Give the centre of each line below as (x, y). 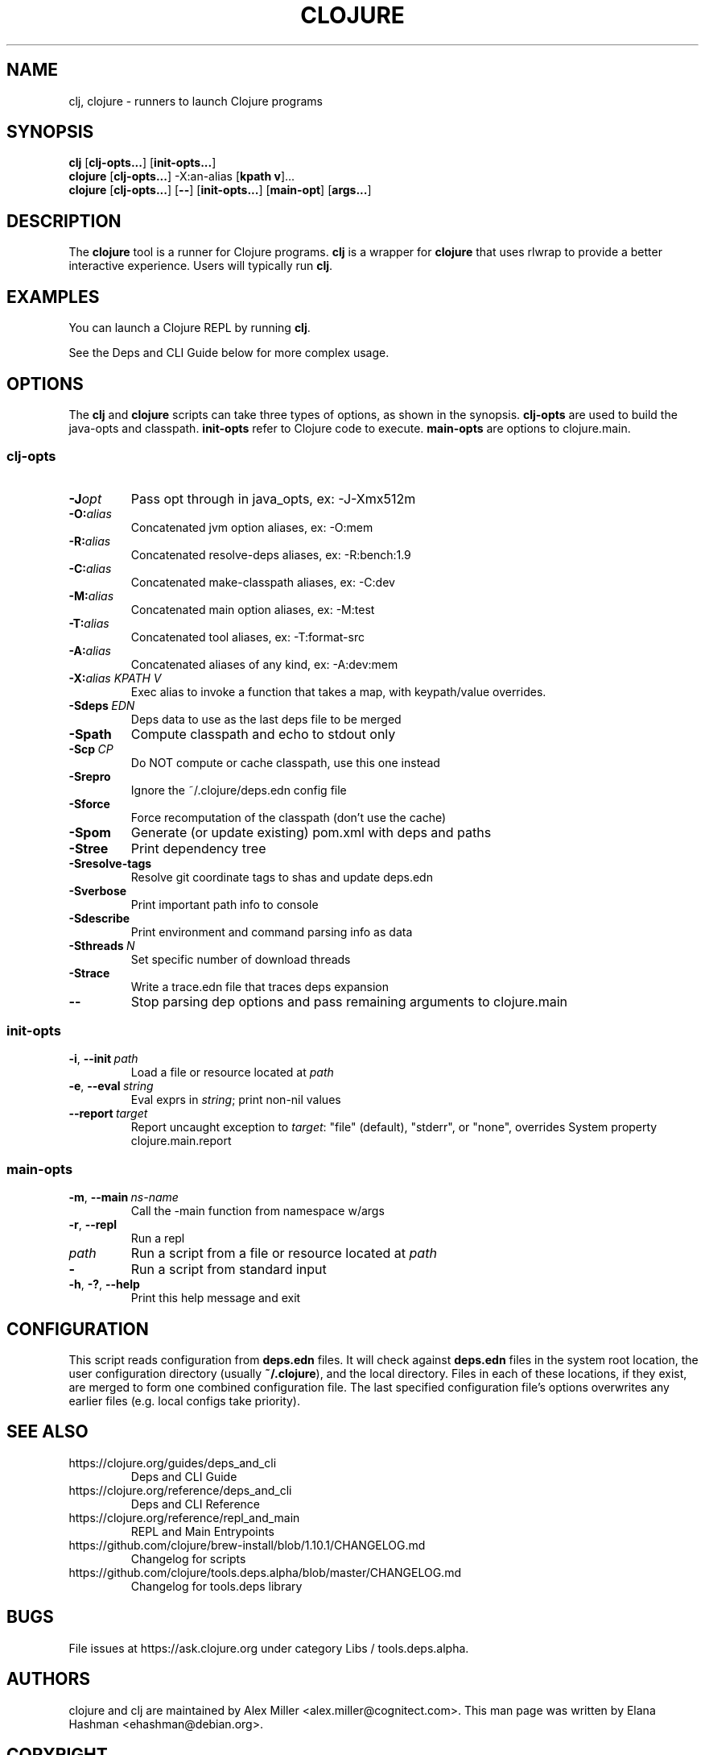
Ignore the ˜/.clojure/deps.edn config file (239, 790)
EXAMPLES (53, 297)
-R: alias (90, 541)
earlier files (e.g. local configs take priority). (185, 1401)
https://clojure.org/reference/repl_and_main (184, 1517)
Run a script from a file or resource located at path (284, 1253)
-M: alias (91, 595)
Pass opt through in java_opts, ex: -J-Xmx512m (273, 498)
